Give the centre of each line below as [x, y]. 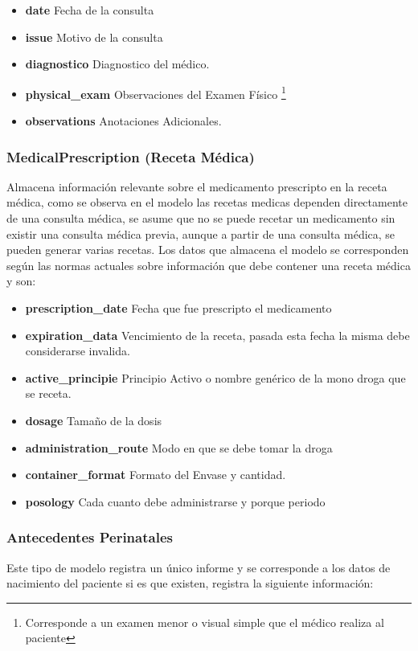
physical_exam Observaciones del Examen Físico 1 [156, 92]
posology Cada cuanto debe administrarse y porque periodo [175, 501]
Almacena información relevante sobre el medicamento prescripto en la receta [197, 186]
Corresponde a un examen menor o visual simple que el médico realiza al [205, 622]
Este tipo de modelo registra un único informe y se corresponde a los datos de [199, 567]
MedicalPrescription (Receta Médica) [131, 156]
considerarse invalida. [78, 351]
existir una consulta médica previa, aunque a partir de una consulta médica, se [201, 233]
